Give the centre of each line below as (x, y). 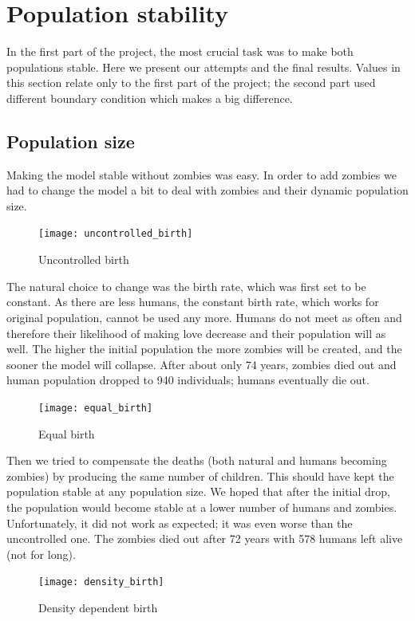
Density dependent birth (98, 607)
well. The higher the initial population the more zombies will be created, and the (204, 349)
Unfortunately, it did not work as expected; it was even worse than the (180, 523)
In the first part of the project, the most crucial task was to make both (180, 51)
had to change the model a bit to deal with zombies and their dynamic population (207, 190)
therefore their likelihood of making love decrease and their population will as (196, 333)
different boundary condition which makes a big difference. (150, 98)
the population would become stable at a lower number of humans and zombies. (202, 507)
